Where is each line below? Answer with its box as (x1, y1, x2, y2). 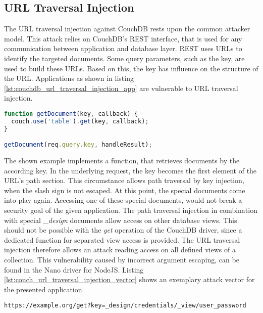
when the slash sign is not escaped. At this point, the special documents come (4, 185, 245, 195)
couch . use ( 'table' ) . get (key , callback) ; (11, 117, 149, 125)
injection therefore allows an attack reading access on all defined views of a (4, 244, 236, 255)
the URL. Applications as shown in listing (4, 73, 134, 83)
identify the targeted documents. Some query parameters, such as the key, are (4, 53, 245, 63)
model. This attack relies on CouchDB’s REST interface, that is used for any (4, 33, 242, 43)
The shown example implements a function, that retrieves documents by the (4, 155, 240, 166)
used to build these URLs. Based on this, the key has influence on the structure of (4, 63, 258, 73)
